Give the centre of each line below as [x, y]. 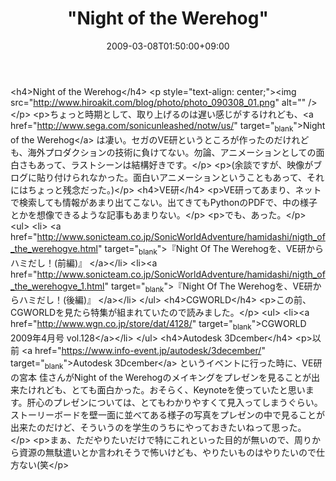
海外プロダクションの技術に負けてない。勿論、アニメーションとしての [172, 152]
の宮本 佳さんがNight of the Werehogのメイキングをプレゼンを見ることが [161, 377]
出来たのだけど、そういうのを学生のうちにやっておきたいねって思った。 [158, 427]
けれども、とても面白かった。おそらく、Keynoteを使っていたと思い [166, 389]
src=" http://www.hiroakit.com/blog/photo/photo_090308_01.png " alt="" [158, 102]
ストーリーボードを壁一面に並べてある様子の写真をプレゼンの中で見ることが [168, 414]
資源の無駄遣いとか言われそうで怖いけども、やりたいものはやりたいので [167, 452]
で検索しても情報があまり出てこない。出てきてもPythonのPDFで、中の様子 [164, 202]
